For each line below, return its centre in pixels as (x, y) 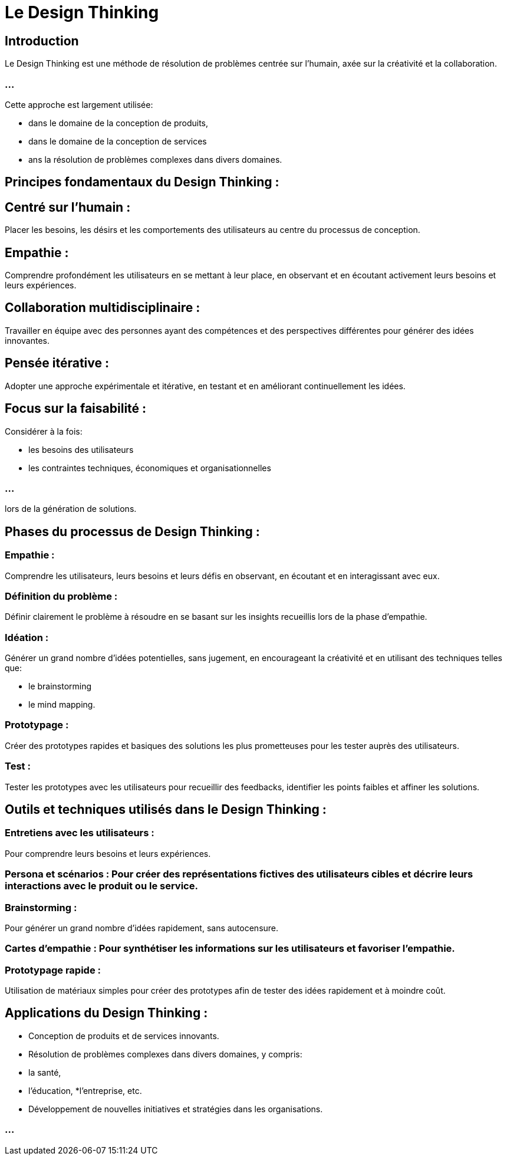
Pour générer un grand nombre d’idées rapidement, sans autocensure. (142, 928)
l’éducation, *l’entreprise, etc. (85, 1090)
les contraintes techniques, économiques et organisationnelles (150, 468)
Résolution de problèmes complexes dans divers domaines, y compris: (165, 1054)
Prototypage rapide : (53, 970)
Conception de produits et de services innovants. (124, 1036)
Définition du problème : (61, 596)
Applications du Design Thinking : (106, 1013)
